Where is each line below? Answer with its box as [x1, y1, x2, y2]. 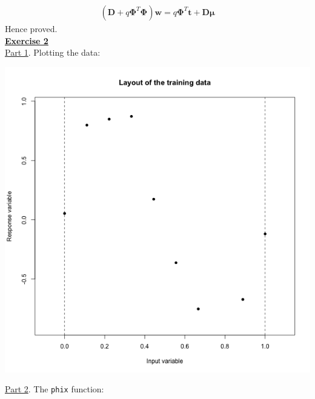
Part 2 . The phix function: [5, 383, 104, 395]
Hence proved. [5, 22, 58, 35]
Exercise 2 [5, 34, 48, 47]
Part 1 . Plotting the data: [5, 46, 101, 59]
